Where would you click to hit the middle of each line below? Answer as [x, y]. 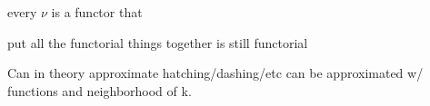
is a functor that [97, 12]
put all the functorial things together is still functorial [158, 42]
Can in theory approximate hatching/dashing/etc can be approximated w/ [215, 73]
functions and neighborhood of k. [100, 90]
